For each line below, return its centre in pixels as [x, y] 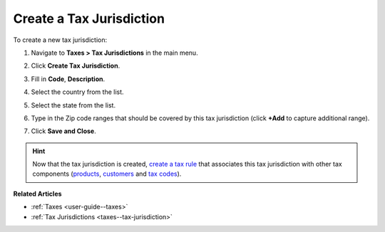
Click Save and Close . [63, 131]
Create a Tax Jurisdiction [89, 19]
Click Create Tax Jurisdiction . [76, 66]
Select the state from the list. [73, 105]
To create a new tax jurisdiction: [60, 40]
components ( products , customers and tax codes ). [107, 174]
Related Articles [37, 194]
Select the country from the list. [77, 92]
